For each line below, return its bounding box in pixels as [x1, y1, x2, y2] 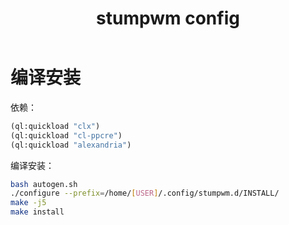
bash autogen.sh [10, 179, 78, 189]
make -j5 [10, 198, 47, 208]
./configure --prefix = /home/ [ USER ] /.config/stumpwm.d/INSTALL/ [10, 188, 280, 199]
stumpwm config [96, 7, 240, 30]
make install [10, 207, 65, 217]
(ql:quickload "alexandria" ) [10, 140, 132, 150]
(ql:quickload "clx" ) [10, 121, 101, 131]
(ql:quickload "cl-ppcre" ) [10, 130, 123, 141]
